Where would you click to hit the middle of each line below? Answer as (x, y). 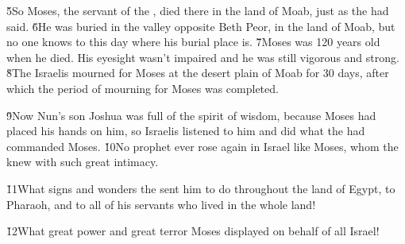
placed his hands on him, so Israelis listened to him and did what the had (186, 131)
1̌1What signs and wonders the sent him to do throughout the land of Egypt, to (201, 188)
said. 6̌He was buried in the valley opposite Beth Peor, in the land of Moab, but (201, 26)
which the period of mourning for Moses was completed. (143, 88)
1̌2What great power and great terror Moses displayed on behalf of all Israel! (193, 231)
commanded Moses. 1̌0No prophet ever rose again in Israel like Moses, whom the (202, 146)
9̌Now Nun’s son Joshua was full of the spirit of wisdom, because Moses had (191, 115)
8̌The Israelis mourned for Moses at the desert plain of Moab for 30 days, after (198, 73)
